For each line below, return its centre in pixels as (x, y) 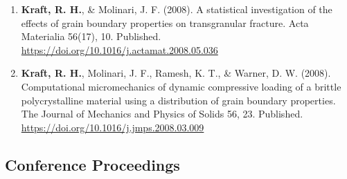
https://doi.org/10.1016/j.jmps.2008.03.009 (113, 127)
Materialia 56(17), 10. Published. (91, 36)
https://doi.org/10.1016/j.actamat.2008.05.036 (119, 49)
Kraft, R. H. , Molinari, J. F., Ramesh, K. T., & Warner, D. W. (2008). (176, 73)
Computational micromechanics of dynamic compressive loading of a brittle (181, 86)
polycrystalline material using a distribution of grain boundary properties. (178, 100)
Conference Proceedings (92, 164)
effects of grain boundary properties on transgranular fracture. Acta (165, 22)
